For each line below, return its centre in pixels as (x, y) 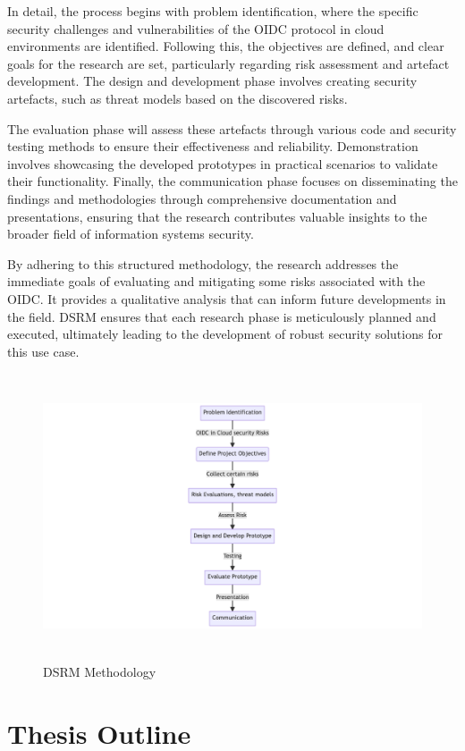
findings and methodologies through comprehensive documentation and (202, 198)
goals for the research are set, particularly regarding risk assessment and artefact (228, 63)
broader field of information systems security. (131, 234)
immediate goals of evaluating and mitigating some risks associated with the (216, 281)
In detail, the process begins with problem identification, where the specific (213, 11)
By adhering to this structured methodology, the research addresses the (203, 263)
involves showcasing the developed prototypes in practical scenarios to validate (223, 163)
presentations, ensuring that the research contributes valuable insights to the (217, 216)
